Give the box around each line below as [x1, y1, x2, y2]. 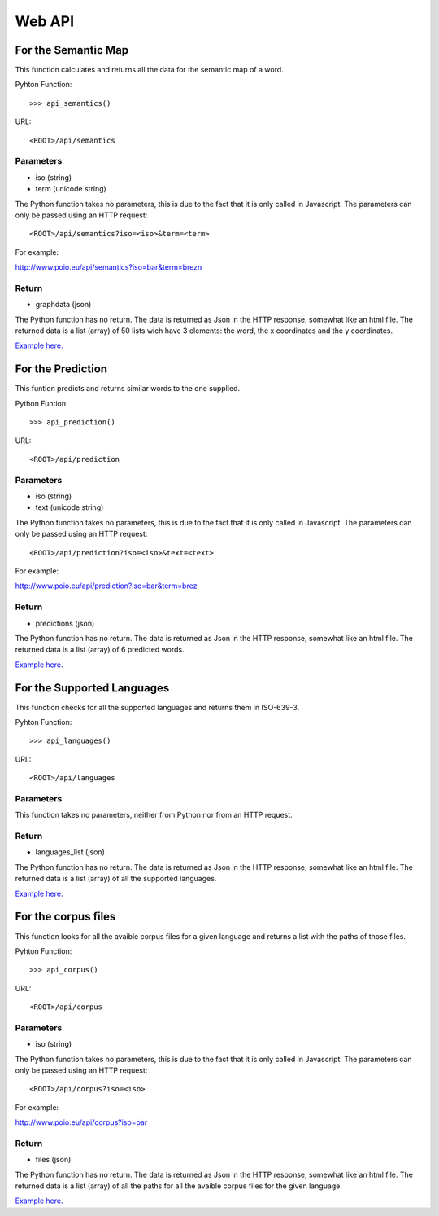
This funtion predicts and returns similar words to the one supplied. [15, 384, 240, 393]
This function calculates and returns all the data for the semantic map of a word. [15, 65, 284, 75]
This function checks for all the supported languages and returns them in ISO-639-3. [15, 702, 300, 712]
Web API [15, 12, 75, 30]
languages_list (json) [35, 847, 105, 857]
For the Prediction [15, 362, 108, 376]
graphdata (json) [35, 300, 92, 309]
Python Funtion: [15, 398, 68, 408]
